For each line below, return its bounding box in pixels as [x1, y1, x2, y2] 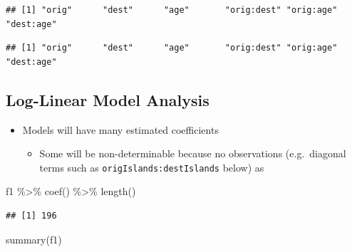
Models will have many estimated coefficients [22, 122, 219, 137]
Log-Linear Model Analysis [6, 88, 209, 110]
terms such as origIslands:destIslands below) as [39, 159, 264, 174]
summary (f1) [6, 231, 62, 246]
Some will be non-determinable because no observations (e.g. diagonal [39, 146, 346, 161]
